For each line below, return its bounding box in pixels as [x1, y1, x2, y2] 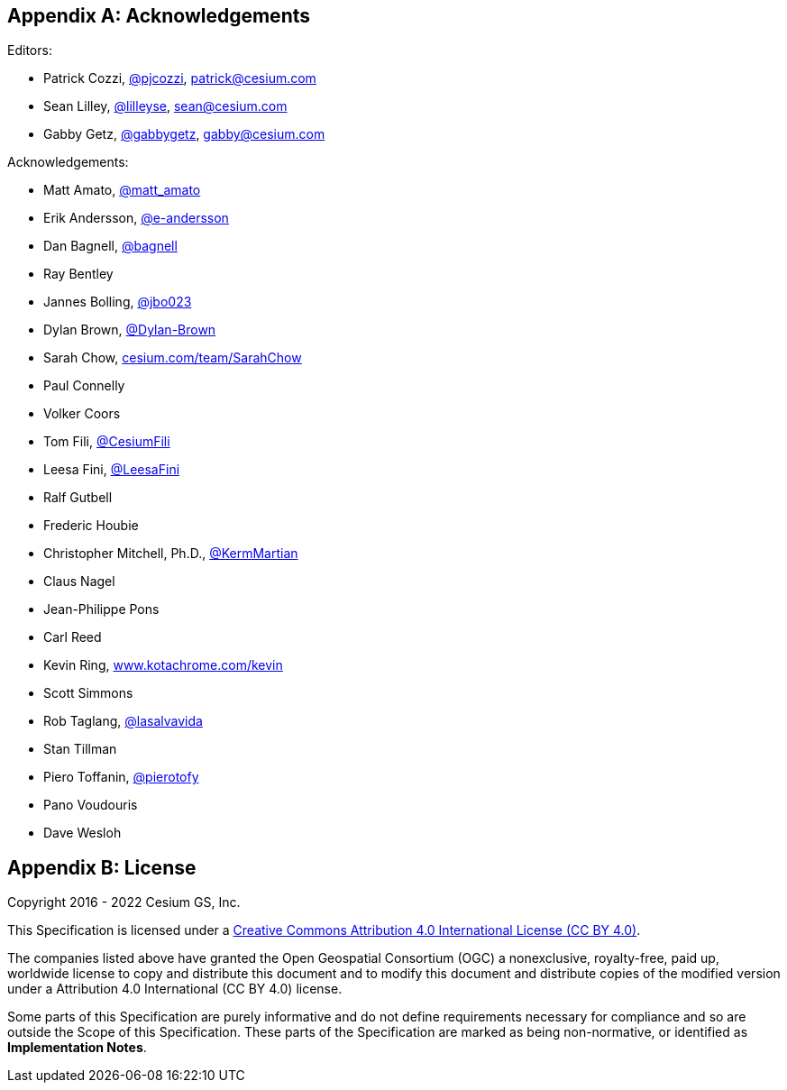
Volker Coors [43, 406, 121, 422]
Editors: [7, 42, 52, 59]
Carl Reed [43, 629, 102, 646]
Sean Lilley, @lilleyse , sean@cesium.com [43, 98, 288, 114]
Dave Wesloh [43, 825, 122, 841]
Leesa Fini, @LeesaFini [43, 462, 180, 478]
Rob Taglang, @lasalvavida [43, 713, 203, 729]
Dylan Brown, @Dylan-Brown [43, 322, 216, 338]
